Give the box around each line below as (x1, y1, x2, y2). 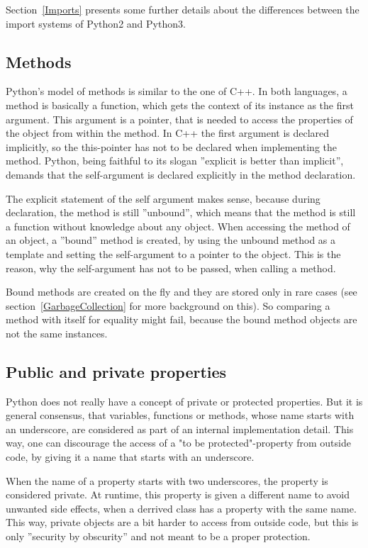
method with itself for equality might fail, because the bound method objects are (6, 312, 357, 327)
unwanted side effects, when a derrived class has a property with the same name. (6, 501, 357, 515)
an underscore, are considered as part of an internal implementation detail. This (6, 421, 354, 436)
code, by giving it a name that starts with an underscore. (6, 449, 255, 464)
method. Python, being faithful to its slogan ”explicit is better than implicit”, (6, 153, 344, 168)
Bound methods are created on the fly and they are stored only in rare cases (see (6, 284, 357, 299)
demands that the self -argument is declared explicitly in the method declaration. (6, 167, 356, 181)
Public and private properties (6, 360, 227, 382)
